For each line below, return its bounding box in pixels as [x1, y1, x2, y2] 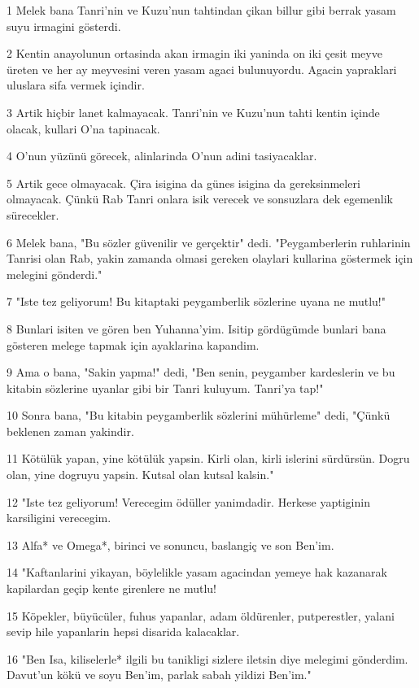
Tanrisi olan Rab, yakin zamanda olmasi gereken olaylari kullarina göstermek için [7, 250, 413, 267]
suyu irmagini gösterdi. [7, 17, 121, 34]
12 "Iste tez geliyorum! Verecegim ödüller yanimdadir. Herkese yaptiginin [7, 493, 370, 510]
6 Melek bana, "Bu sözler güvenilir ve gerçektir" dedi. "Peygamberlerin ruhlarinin [7, 233, 411, 250]
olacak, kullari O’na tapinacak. [7, 120, 160, 137]
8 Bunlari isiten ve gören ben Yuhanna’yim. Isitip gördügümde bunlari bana [7, 320, 386, 337]
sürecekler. [7, 206, 59, 223]
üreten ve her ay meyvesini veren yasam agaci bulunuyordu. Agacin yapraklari [7, 60, 397, 77]
